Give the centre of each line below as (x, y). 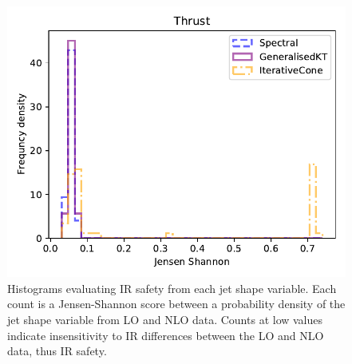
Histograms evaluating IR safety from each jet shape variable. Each (172, 288)
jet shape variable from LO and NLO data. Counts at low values (165, 319)
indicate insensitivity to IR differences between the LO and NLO (166, 335)
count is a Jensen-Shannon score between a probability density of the (176, 304)
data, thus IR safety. (57, 351)
